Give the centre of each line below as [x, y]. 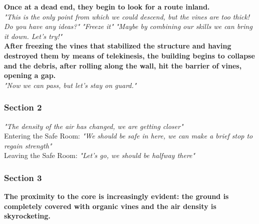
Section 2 [23, 107]
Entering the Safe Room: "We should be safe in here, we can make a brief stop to [128, 136]
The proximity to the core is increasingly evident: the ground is [116, 196]
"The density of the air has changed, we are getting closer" [94, 126]
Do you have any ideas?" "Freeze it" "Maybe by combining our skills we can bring [128, 26]
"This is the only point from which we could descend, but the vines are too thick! [127, 16]
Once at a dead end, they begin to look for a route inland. [107, 6]
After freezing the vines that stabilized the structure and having [118, 46]
